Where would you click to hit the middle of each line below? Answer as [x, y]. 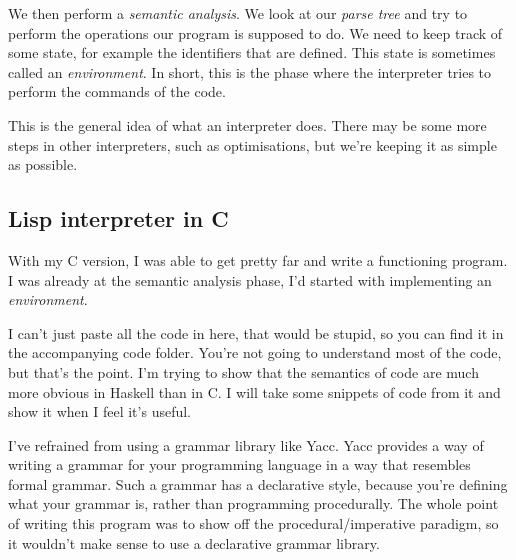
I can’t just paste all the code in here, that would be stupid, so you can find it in [256, 332]
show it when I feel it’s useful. [99, 411]
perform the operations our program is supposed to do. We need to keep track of [255, 32]
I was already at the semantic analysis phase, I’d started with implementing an [250, 279]
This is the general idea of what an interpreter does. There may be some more [247, 124]
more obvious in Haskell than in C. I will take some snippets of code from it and [254, 391]
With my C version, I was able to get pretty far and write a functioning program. [258, 259]
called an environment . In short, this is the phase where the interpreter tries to [250, 71]
